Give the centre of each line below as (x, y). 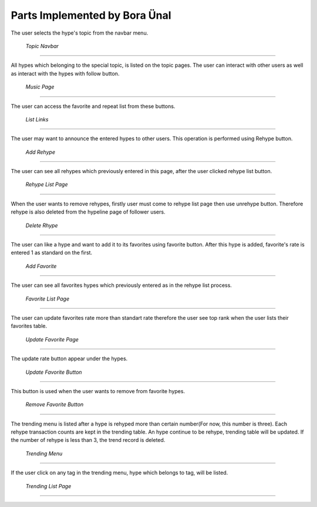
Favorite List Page (48, 299)
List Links (37, 119)
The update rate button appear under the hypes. (69, 359)
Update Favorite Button (54, 372)
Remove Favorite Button (55, 404)
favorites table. (29, 326)
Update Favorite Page (52, 339)
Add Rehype (41, 152)
